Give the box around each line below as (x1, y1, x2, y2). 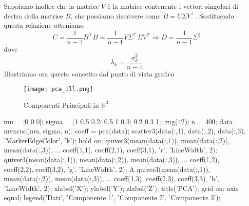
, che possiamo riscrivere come (70, 10, 161, 20)
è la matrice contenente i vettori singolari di (107, 1, 238, 11)
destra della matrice (4, 10, 63, 20)
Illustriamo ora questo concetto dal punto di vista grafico (4, 68, 174, 78)
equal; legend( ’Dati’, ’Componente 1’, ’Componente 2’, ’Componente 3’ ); (4, 192, 221, 203)
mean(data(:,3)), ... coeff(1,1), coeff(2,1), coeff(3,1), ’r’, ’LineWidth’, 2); (4, 145, 217, 155)
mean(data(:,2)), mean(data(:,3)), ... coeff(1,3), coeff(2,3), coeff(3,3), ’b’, (4, 173, 219, 184)
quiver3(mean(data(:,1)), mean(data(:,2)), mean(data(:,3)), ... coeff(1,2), (4, 154, 220, 164)
